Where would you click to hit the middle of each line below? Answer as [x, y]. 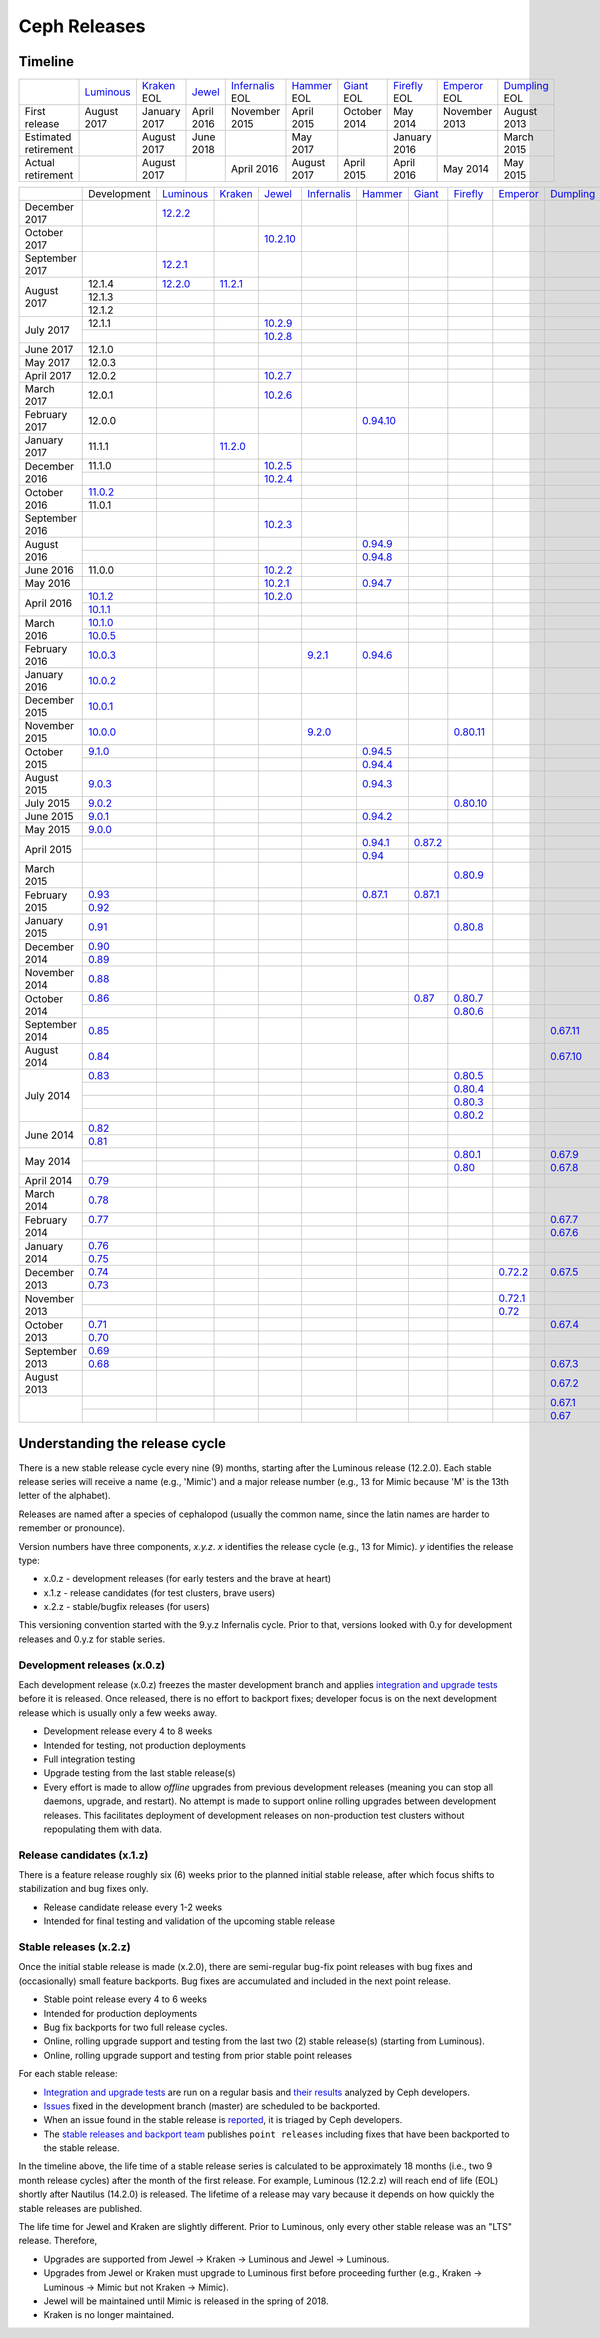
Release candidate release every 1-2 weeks [133, 1907]
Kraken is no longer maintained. [109, 2315]
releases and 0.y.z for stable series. [92, 1639]
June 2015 [49, 817]
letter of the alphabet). [64, 1496]
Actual [39, 163]
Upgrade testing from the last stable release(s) [139, 1773]
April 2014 [48, 1181]
